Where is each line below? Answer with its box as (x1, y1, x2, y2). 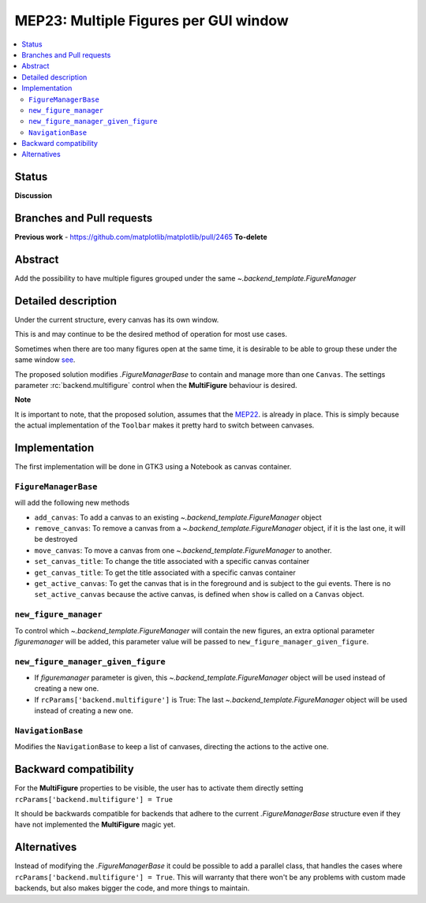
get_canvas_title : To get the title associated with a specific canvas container (34, 568, 296, 577)
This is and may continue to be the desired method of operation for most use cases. (14, 330, 288, 339)
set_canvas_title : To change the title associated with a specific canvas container (34, 557, 310, 566)
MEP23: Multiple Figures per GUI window (14, 12, 290, 29)
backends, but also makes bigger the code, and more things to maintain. (14, 883, 250, 893)
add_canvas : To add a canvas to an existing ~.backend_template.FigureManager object (34, 513, 322, 522)
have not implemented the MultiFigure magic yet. (14, 820, 176, 830)
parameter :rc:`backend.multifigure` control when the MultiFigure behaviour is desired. (14, 381, 297, 390)
